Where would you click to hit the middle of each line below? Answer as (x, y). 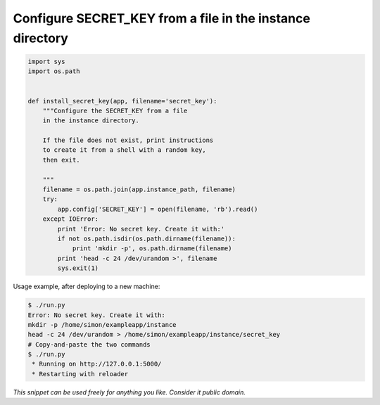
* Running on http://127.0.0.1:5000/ (97, 364)
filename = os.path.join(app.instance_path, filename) (139, 189)
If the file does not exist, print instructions (128, 140)
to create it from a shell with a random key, (125, 150)
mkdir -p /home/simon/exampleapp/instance (102, 324)
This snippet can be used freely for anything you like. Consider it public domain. (129, 392)
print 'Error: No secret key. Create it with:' (141, 229)
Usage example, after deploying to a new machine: (87, 287)
